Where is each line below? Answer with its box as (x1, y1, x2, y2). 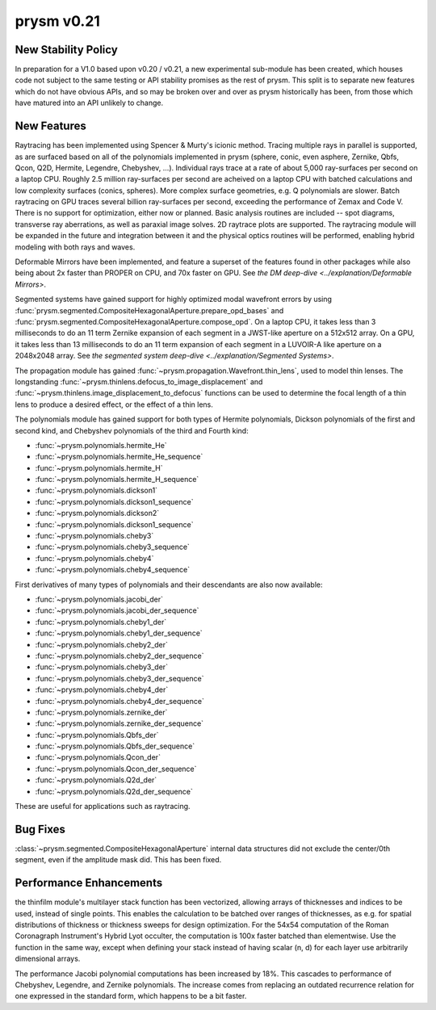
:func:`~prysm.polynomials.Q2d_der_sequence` (35, 786, 193, 796)
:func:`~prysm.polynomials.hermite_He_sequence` (35, 452, 203, 462)
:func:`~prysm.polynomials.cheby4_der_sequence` (35, 696, 205, 706)
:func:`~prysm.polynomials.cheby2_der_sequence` (35, 651, 204, 660)
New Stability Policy (15, 43, 119, 57)
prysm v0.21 (15, 12, 101, 30)
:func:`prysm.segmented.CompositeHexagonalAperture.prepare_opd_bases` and (15, 305, 284, 315)
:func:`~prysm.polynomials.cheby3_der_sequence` (35, 673, 205, 683)
